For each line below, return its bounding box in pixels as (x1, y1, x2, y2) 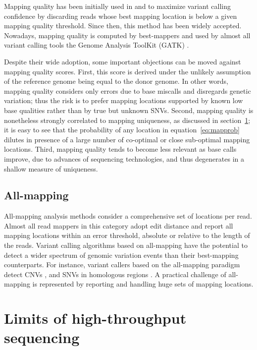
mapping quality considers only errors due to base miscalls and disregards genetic (4, 85, 251, 96)
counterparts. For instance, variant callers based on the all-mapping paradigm (4, 259, 240, 270)
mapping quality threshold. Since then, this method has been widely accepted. (4, 20, 242, 31)
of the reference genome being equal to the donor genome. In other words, (4, 76, 228, 86)
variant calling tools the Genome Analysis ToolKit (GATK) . (4, 40, 189, 50)
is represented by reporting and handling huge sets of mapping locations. (32, 279, 254, 289)
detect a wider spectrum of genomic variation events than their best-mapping (4, 249, 239, 260)
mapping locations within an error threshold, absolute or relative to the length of (4, 230, 250, 240)
